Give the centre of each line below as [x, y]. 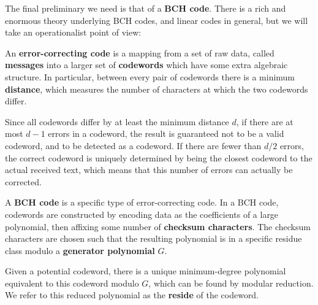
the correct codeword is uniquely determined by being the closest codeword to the [159, 157]
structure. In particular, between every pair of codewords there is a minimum [150, 76]
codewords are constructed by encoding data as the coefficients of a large [142, 214]
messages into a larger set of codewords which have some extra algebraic [146, 65]
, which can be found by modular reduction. [231, 283]
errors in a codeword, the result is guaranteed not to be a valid [166, 133]
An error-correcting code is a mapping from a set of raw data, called [140, 52]
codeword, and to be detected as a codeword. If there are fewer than [133, 145]
